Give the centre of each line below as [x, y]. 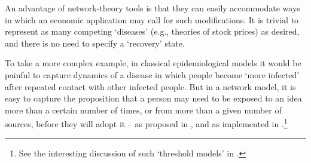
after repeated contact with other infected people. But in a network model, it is [150, 86]
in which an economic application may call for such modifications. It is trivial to [152, 19]
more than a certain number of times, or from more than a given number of [143, 110]
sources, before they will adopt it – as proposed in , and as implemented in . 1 [146, 123]
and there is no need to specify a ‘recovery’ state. [95, 43]
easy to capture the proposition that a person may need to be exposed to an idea [153, 98]
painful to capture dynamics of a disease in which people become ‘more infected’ [152, 74]
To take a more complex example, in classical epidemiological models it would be [153, 63]
